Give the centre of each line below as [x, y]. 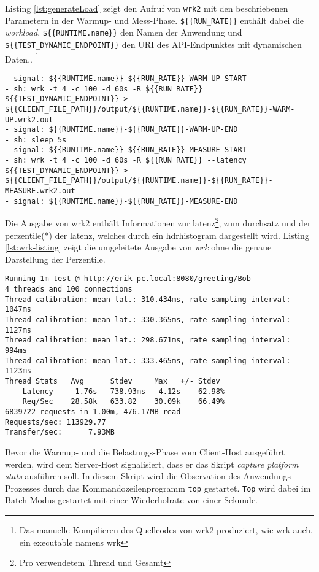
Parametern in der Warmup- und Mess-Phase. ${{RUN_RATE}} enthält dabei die [155, 20]
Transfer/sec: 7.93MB [60, 432]
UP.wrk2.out [29, 119]
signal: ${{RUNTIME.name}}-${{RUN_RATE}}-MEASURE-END [126, 201]
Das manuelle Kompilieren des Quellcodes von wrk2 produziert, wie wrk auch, [166, 529]
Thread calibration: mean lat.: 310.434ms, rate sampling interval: [148, 299]
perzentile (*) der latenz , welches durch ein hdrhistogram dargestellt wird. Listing [157, 235]
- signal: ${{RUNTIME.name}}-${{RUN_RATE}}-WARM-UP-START [126, 78]
